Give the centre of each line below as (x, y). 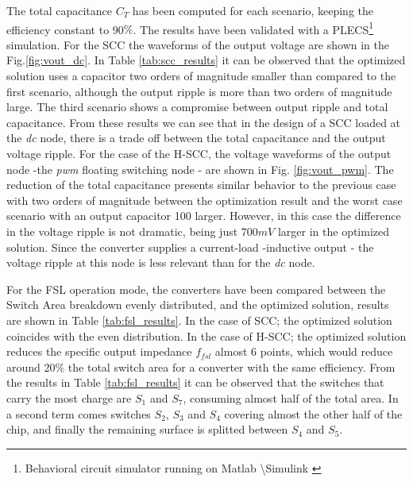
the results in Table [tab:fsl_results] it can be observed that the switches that (195, 382)
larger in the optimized (334, 231)
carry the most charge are (69, 397)
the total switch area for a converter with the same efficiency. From (232, 366)
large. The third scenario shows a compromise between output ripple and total (197, 107)
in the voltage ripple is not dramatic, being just (122, 231)
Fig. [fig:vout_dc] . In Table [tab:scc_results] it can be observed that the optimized (206, 60)
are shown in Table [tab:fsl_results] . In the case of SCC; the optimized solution (199, 320)
